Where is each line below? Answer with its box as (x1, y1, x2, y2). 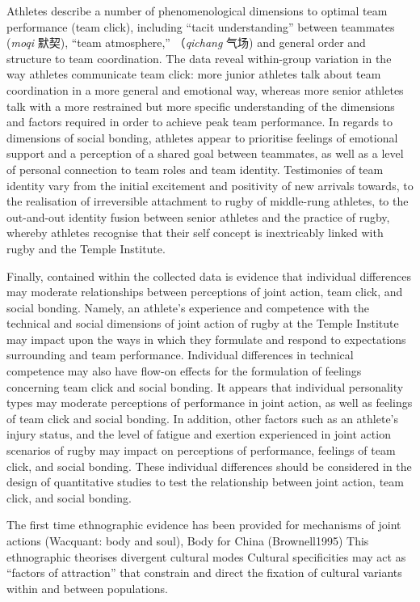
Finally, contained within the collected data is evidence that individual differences (6, 267, 411, 284)
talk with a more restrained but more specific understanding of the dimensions (6, 97, 395, 114)
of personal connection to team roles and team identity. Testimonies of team (6, 160, 384, 177)
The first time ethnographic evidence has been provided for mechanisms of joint (6, 516, 401, 533)
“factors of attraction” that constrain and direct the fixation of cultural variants (6, 564, 402, 581)
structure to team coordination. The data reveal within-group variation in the (6, 49, 392, 66)
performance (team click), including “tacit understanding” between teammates (6, 18, 395, 35)
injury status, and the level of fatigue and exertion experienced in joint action (6, 426, 391, 443)
